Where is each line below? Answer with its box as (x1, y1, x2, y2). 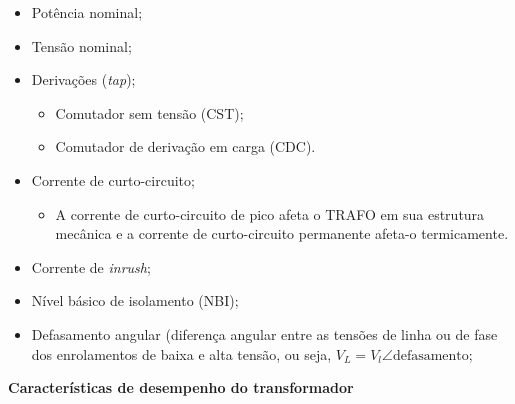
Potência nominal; (31, 2, 143, 22)
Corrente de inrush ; (31, 256, 151, 277)
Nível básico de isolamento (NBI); (31, 290, 239, 311)
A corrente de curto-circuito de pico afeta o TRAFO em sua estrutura (55, 203, 485, 224)
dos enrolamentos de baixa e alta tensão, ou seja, (31, 343, 332, 364)
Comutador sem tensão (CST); (55, 102, 244, 123)
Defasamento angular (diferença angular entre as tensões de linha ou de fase (31, 323, 498, 344)
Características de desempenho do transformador (8, 377, 354, 398)
